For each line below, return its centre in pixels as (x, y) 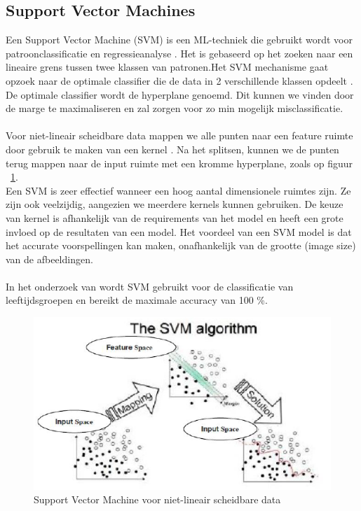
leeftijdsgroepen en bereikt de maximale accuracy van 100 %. (137, 300)
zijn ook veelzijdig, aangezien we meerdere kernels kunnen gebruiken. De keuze (175, 204)
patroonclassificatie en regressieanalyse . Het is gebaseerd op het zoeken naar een (179, 53)
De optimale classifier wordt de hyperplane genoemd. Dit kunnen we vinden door (180, 94)
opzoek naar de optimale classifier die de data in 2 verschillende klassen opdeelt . (179, 80)
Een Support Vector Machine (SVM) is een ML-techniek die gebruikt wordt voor (179, 40)
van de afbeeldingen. (49, 259)
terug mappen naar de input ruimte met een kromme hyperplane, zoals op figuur (179, 163)
